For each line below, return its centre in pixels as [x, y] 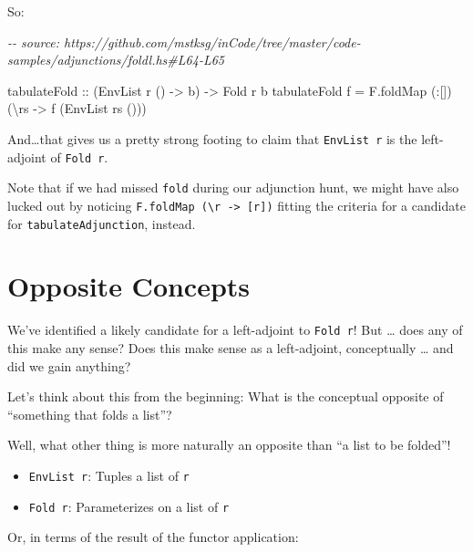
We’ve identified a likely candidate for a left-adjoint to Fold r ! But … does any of [235, 330]
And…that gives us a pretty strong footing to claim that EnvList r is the [212, 138]
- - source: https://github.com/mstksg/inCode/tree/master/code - [184, 42]
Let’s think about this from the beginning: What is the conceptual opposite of [226, 396]
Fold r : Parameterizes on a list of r [129, 506]
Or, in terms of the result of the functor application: [153, 537]
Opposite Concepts [129, 286]
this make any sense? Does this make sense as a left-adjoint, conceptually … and [231, 348]
